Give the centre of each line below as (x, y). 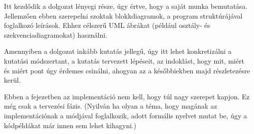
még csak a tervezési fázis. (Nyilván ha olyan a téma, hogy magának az (111, 106)
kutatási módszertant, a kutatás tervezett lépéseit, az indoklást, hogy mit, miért (124, 60)
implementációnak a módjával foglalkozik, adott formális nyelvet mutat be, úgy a (126, 115)
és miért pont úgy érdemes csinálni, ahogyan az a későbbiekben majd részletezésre (127, 70)
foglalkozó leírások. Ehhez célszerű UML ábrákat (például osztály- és (107, 25)
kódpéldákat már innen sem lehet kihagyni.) (70, 125)
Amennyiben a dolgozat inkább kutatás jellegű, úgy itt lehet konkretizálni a (118, 51)
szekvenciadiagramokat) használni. (56, 34)
